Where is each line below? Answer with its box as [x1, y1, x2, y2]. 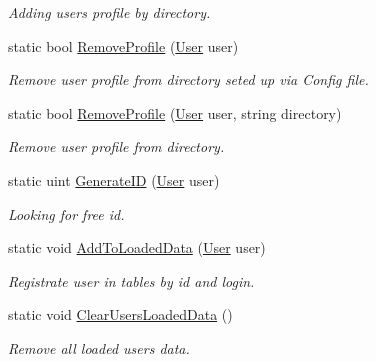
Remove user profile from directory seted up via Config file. [8, 69, 369, 90]
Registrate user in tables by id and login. [8, 270, 255, 291]
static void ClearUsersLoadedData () [8, 304, 233, 325]
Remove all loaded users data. [8, 337, 190, 358]
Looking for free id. [8, 203, 125, 224]
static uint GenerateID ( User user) [8, 169, 220, 190]
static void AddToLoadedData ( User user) [8, 237, 266, 258]
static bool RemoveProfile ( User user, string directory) [8, 102, 342, 123]
